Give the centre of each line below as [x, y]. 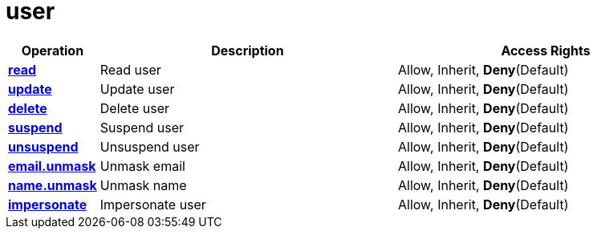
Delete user [135, 108]
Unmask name [143, 185]
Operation [53, 50]
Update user [137, 89]
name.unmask [53, 185]
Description [248, 50]
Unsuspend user [150, 146]
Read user [130, 69]
